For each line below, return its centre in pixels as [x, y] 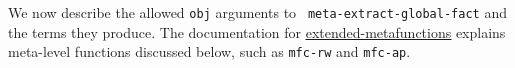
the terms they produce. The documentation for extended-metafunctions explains [257, 31]
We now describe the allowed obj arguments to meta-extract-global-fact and [257, 12]
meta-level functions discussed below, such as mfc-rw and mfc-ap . [209, 51]
